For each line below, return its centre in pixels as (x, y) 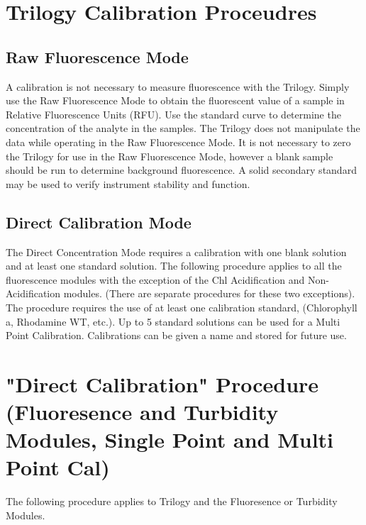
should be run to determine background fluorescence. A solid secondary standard (181, 170)
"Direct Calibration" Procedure (162, 383)
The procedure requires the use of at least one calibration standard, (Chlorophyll (182, 307)
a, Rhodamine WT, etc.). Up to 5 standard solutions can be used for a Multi (173, 321)
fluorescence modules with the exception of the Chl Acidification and (155, 279)
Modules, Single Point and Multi (170, 440)
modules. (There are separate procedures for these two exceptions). (209, 293)
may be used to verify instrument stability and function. (128, 183)
